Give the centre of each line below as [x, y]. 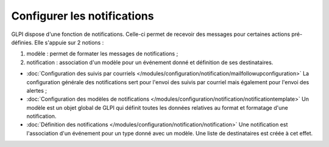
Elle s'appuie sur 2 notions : [69, 42]
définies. [22, 42]
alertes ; [37, 90]
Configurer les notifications [83, 16]
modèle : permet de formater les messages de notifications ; [102, 54]
